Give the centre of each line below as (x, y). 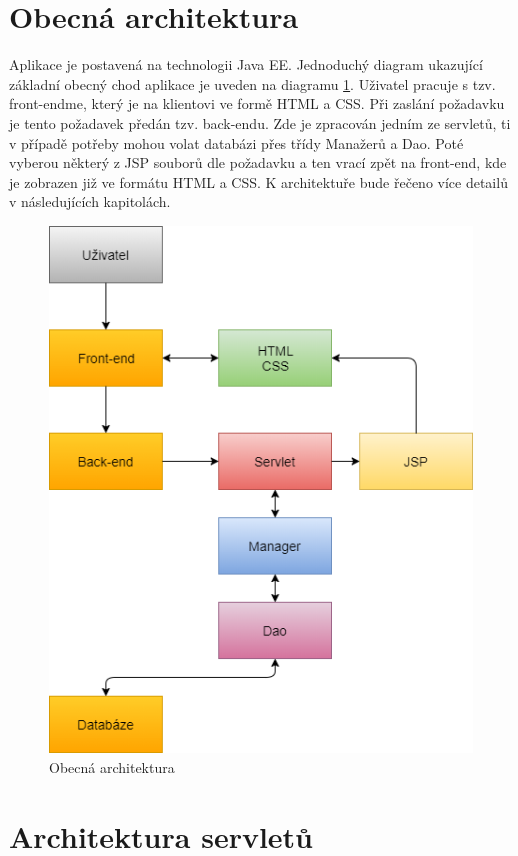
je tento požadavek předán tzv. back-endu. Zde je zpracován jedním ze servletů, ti (260, 122)
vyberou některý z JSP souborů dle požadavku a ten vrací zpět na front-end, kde (258, 162)
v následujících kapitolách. (90, 201)
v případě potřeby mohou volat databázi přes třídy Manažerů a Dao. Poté (236, 142)
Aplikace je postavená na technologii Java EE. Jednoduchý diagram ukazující (246, 64)
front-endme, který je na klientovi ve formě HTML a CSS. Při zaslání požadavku (257, 103)
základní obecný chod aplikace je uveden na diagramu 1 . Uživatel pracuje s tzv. (252, 83)
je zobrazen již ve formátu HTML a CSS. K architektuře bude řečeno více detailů (258, 181)
